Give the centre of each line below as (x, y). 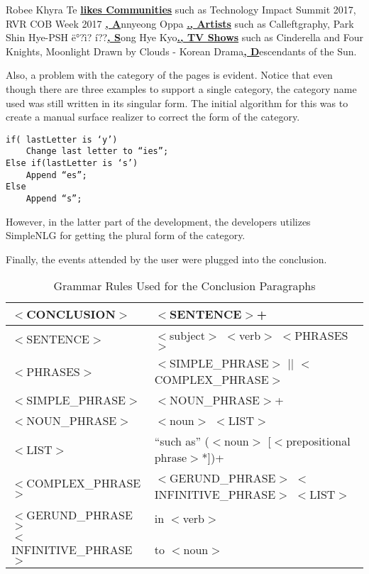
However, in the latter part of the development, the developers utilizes (158, 221)
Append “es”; (56, 175)
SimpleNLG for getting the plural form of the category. (126, 235)
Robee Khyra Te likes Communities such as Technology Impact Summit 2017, (181, 9)
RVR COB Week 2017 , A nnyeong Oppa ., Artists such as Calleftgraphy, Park (180, 23)
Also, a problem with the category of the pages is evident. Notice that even (169, 75)
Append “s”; (54, 199)
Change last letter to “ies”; (97, 151)
